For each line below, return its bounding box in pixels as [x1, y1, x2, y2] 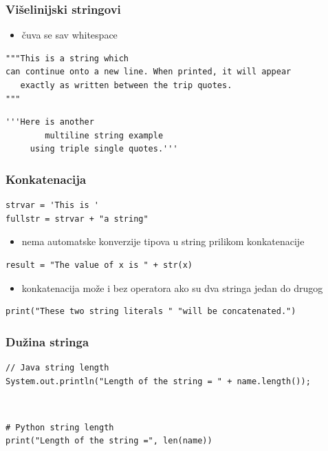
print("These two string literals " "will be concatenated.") [6, 306, 296, 317]
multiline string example [45, 130, 164, 140]
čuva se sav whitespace [21, 28, 118, 42]
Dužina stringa [6, 333, 89, 350]
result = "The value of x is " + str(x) [6, 260, 193, 270]
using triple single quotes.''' [30, 144, 178, 154]
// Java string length [6, 362, 109, 373]
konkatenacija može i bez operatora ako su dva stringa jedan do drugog [21, 280, 323, 295]
